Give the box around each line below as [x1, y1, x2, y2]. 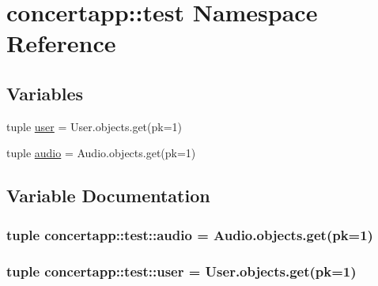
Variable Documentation [6, 183, 210, 208]
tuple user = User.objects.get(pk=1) [6, 118, 183, 134]
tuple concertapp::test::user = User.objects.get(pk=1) [6, 261, 357, 280]
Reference [6, 27, 116, 59]
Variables [6, 81, 84, 105]
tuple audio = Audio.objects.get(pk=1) [6, 145, 196, 161]
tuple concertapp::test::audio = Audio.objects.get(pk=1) [6, 224, 373, 244]
